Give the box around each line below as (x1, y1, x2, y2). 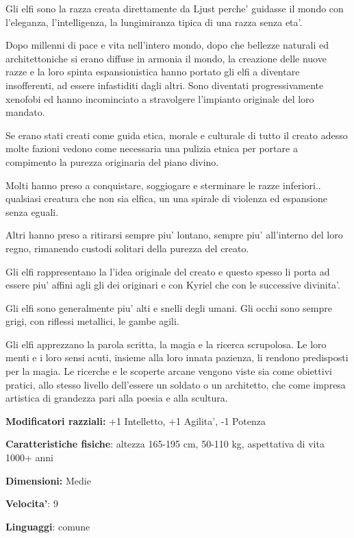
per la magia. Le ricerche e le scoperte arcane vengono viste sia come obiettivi (5, 364, 332, 378)
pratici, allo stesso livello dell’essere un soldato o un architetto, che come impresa (5, 377, 346, 391)
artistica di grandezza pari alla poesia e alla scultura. (5, 391, 228, 405)
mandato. (5, 105, 45, 119)
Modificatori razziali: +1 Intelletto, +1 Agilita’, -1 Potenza (5, 413, 266, 428)
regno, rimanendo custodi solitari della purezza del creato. (5, 241, 249, 255)
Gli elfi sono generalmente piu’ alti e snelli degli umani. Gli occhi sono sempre (5, 300, 332, 315)
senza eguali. (5, 204, 59, 219)
